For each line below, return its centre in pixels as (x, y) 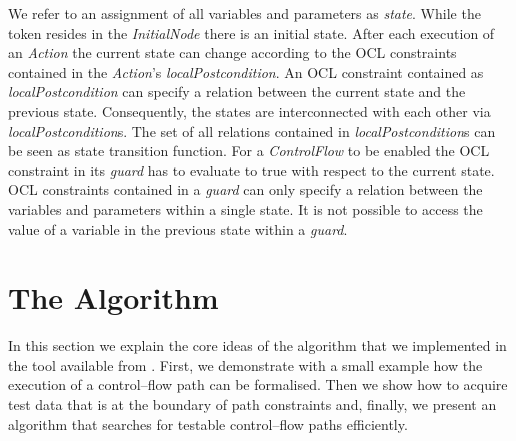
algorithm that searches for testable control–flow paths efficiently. (208, 423)
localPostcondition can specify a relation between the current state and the (237, 91)
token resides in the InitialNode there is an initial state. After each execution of (251, 32)
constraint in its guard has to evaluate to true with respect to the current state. (251, 169)
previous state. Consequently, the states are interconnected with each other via (249, 110)
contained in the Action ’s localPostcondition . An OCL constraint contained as (246, 71)
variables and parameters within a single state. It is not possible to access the (245, 208)
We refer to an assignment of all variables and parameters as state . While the (244, 13)
